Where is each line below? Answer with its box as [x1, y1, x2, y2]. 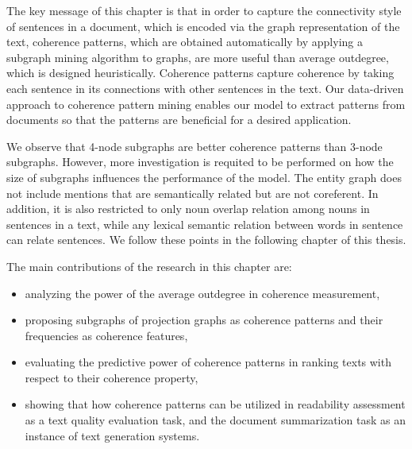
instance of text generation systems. [25, 427, 200, 443]
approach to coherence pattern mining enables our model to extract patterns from [6, 95, 406, 112]
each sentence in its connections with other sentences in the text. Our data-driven [6, 79, 404, 96]
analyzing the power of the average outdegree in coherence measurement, [25, 284, 380, 301]
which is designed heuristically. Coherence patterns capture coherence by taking [6, 64, 395, 81]
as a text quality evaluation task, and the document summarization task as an [25, 412, 406, 428]
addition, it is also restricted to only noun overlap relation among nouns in [6, 200, 370, 217]
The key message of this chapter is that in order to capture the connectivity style [6, 2, 402, 18]
